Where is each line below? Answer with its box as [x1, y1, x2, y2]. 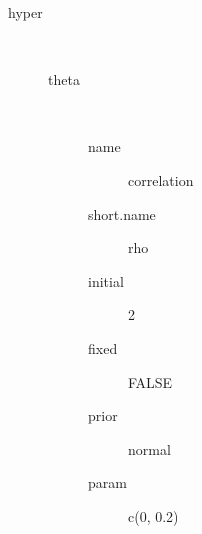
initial [88, 270, 124, 291]
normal [128, 438, 171, 459]
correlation [128, 169, 194, 190]
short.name [88, 203, 156, 224]
